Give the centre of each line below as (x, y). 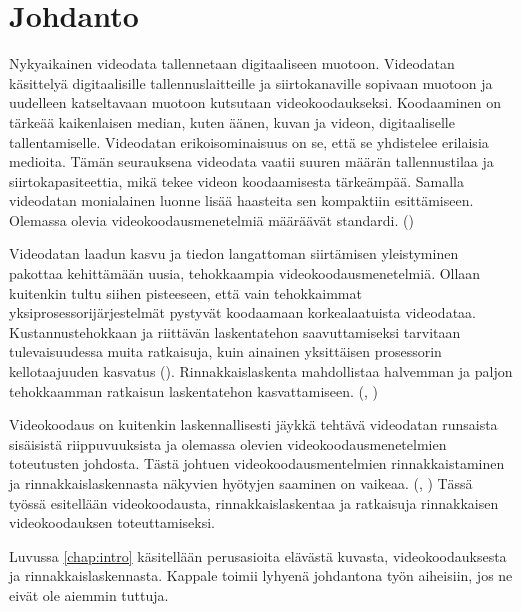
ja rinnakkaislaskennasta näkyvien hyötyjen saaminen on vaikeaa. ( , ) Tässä (241, 483)
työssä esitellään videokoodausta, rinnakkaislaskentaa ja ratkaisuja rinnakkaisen (254, 502)
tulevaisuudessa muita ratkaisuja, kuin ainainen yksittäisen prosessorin (225, 351)
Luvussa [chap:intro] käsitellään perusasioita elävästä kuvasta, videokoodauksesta (258, 555)
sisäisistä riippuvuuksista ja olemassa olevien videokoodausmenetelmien (228, 443)
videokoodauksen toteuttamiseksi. (112, 522)
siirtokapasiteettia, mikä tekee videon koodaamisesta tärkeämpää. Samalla (236, 180)
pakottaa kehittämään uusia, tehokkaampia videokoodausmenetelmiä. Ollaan (245, 273)
